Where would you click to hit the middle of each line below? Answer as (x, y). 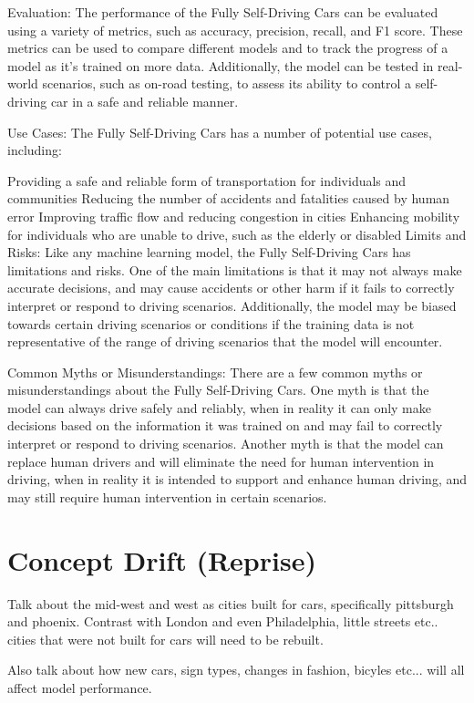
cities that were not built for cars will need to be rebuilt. (165, 639)
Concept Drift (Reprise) (162, 559)
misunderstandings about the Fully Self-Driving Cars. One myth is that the (218, 390)
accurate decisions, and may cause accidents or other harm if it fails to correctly (231, 288)
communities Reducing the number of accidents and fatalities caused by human (229, 198)
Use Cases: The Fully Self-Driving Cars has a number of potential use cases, (220, 132)
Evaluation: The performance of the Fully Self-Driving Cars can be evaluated (223, 12)
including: (35, 150)
